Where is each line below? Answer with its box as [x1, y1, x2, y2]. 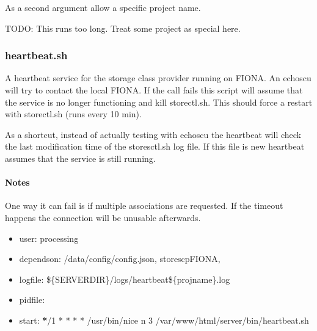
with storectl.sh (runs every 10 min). [5, 107, 142, 120]
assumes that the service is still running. [5, 151, 156, 164]
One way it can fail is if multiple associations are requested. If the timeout [5, 199, 283, 212]
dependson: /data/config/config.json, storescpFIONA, [19, 252, 220, 265]
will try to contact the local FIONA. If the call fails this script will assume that [5, 84, 303, 96]
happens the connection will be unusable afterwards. [5, 211, 201, 224]
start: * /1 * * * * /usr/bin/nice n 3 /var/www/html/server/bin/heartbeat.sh [19, 313, 309, 326]
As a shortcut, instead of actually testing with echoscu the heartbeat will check [5, 128, 301, 140]
